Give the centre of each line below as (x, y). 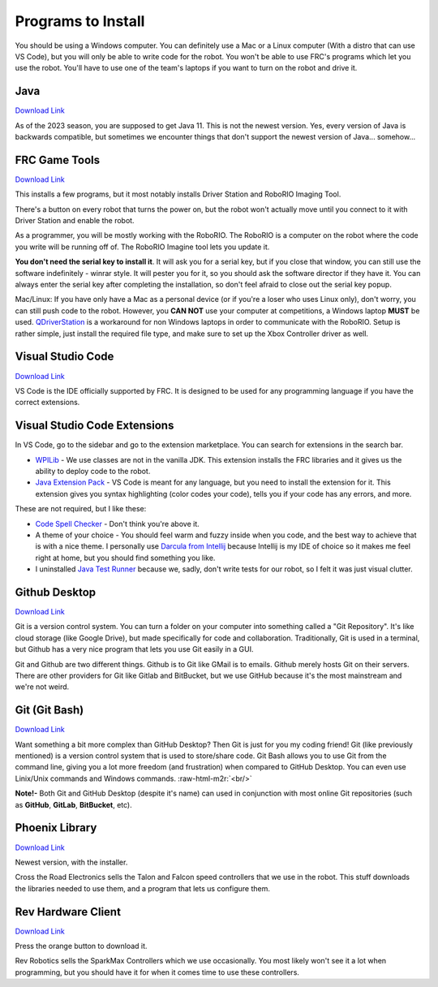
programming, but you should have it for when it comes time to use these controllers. (157, 972)
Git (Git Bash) (49, 710)
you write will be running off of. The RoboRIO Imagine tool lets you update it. (142, 247)
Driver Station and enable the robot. (75, 221)
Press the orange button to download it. (81, 946)
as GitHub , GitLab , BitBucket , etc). (74, 804)
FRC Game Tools (58, 159)
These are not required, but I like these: (81, 509)
